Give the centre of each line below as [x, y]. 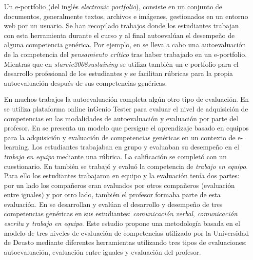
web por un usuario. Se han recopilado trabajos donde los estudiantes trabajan [121, 26]
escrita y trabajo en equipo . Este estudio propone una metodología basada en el [122, 223]
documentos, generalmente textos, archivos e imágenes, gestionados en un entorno [126, 16]
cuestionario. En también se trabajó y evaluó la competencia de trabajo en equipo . [126, 166]
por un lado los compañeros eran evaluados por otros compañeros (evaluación [119, 185]
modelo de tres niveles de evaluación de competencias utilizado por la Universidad [126, 232]
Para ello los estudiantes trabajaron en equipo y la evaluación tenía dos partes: [122, 176]
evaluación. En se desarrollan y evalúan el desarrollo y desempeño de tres [113, 204]
